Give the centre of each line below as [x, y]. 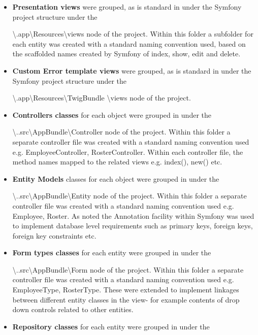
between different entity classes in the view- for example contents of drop [126, 299]
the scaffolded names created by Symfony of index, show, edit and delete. [126, 54]
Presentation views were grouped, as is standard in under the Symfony [127, 7]
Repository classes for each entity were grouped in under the [111, 326]
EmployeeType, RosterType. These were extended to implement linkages [126, 290]
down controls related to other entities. [73, 309]
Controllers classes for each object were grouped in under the [112, 114]
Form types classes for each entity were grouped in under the [112, 253]
